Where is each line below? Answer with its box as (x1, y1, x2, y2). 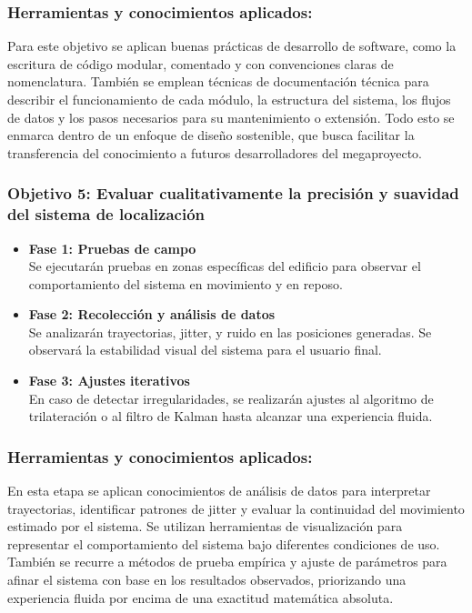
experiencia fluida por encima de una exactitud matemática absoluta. (7, 588, 394, 607)
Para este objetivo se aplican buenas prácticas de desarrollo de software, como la (7, 36, 457, 55)
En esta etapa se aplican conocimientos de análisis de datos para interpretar (7, 481, 431, 500)
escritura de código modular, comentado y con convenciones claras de (7, 54, 394, 73)
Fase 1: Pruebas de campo (28, 238, 196, 257)
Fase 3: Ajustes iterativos (28, 371, 190, 390)
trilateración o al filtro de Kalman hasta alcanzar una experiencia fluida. (28, 407, 433, 426)
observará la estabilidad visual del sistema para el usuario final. (28, 340, 382, 359)
